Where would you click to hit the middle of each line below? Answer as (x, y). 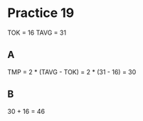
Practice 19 (41, 13)
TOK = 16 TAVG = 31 (37, 33)
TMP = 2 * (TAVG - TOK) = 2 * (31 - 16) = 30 (72, 71)
